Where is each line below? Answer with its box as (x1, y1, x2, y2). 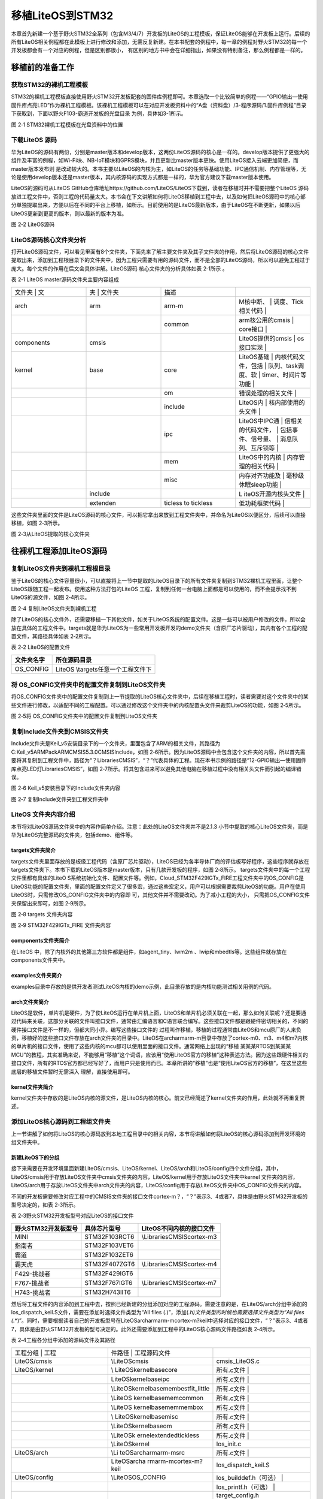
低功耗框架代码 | (238, 499, 285, 507)
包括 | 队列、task (250, 362, 298, 370)
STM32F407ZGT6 (84, 1260, 135, 1268)
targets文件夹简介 (11, 847, 56, 854)
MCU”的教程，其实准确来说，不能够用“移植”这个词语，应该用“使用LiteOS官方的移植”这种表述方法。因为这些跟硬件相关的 (11, 1051, 308, 1058)
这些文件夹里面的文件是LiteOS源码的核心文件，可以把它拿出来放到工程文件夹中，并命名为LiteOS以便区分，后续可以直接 (11, 511, 306, 518)
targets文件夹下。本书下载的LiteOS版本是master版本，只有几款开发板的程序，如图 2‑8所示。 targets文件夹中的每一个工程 (11, 866, 310, 874)
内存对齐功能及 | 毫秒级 (238, 471, 304, 480)
